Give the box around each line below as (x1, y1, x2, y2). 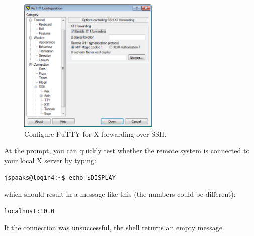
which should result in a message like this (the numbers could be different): (4, 189, 236, 199)
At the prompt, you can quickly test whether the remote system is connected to (4, 145, 250, 156)
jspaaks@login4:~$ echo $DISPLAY (4, 174, 116, 181)
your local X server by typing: (4, 155, 96, 165)
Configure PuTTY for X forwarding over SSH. (24, 128, 167, 139)
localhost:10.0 (4, 207, 55, 215)
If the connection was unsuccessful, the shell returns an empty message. (4, 222, 224, 233)
